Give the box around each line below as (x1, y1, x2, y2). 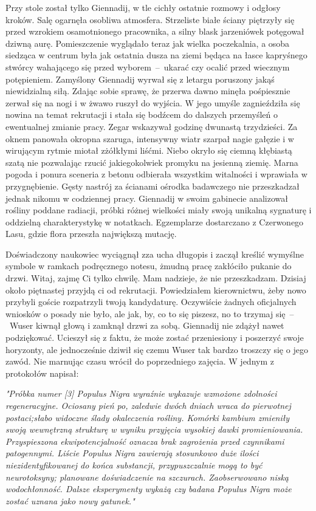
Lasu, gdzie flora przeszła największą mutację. (5, 227, 177, 240)
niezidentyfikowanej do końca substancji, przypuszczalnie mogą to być (5, 458, 263, 471)
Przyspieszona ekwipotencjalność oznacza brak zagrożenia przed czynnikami (5, 434, 284, 447)
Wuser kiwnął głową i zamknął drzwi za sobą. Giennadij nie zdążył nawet (9, 319, 284, 332)
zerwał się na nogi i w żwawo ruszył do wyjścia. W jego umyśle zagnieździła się (5, 96, 300, 109)
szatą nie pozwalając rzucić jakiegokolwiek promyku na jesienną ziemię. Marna (5, 156, 298, 168)
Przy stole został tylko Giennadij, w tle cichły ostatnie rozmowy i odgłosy (5, 1, 281, 13)
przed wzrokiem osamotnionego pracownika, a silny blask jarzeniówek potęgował (5, 25, 304, 38)
